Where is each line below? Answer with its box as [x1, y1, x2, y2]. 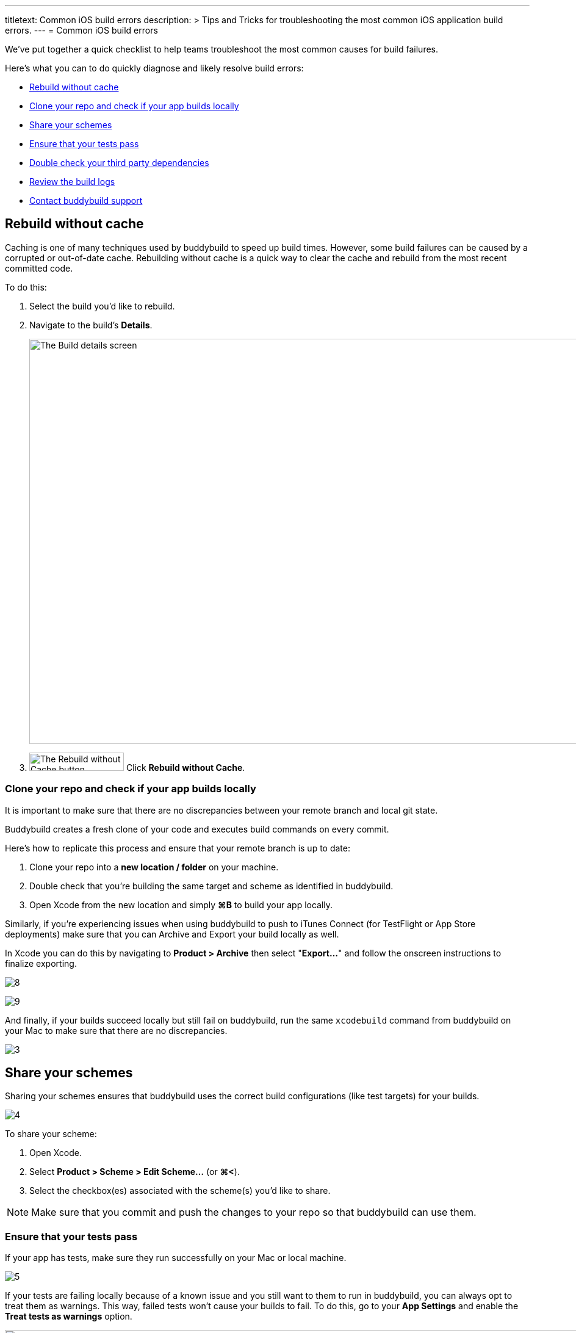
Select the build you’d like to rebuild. [29, 300, 175, 311]
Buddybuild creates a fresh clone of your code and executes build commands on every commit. [5, 823, 389, 834]
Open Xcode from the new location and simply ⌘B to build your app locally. [29, 899, 333, 910]
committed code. [5, 262, 73, 273]
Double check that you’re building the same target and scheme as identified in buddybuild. [29, 880, 394, 891]
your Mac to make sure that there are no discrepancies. [5, 1025, 228, 1036]
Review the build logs [29, 176, 115, 187]
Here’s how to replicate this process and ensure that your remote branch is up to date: [5, 842, 351, 853]
